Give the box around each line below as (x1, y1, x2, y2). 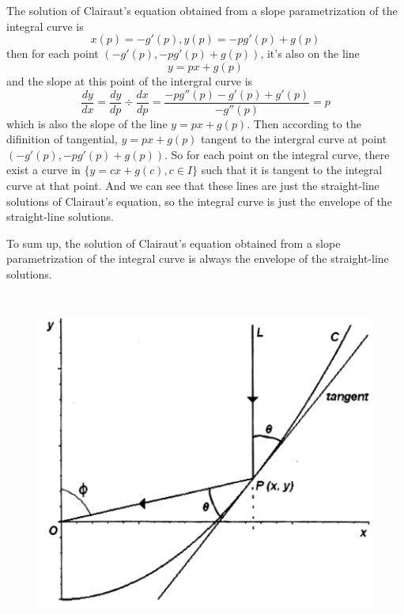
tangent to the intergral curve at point (201, 131, 387, 147)
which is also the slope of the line (6, 115, 168, 131)
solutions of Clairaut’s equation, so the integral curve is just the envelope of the (6, 192, 392, 209)
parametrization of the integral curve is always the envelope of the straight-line (6, 250, 389, 267)
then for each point (6, 45, 99, 62)
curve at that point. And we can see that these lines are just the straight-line (6, 177, 379, 193)
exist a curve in (6, 161, 81, 178)
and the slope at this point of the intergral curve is (6, 72, 253, 89)
